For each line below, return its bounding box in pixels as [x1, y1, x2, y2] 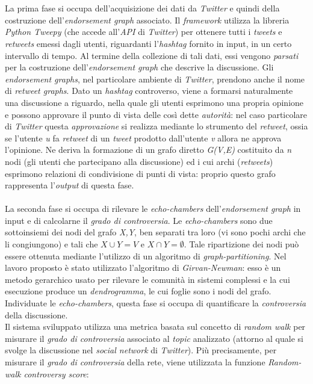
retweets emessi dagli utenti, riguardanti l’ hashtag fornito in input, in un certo [5, 37, 292, 49]
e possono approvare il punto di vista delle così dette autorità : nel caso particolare [5, 108, 308, 120]
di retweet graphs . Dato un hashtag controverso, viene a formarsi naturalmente [5, 84, 293, 97]
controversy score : [23, 367, 89, 380]
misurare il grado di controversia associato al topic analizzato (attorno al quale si [5, 332, 303, 344]
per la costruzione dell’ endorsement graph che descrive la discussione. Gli [5, 61, 274, 73]
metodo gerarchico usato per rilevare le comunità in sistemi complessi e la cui [5, 273, 290, 285]
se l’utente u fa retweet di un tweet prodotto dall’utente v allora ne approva [5, 131, 282, 144]
